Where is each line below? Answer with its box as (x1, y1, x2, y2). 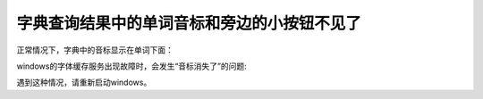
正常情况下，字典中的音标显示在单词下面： (16, 45, 174, 55)
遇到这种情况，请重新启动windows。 (16, 77, 152, 88)
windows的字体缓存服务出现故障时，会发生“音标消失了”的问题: (16, 61, 248, 71)
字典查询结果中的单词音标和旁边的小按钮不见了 (16, 13, 362, 33)
